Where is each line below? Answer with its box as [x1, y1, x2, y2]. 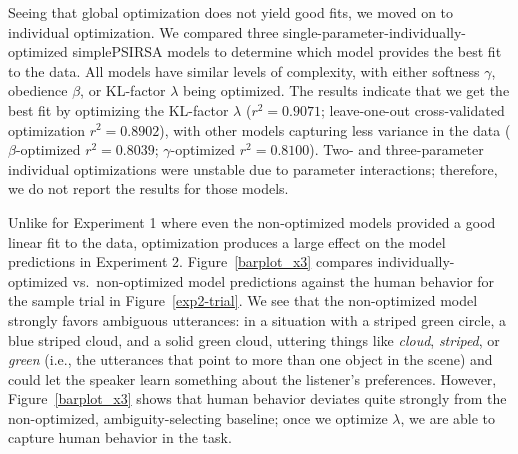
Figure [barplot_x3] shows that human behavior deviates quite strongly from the [8, 388, 507, 409]
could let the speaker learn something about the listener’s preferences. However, [8, 368, 497, 389]
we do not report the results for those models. [8, 178, 289, 199]
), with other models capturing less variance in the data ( [159, 119, 511, 140]
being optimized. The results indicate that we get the [183, 80, 510, 101]
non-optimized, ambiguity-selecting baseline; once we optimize [8, 407, 388, 428]
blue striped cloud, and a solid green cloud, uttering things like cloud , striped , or [8, 329, 500, 350]
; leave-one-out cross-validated [320, 99, 505, 120]
